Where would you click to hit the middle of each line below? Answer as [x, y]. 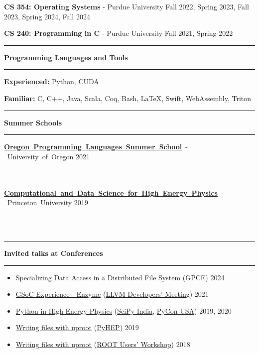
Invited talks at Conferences [54, 253]
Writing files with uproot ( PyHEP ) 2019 [77, 327]
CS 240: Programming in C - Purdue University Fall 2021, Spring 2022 [119, 33]
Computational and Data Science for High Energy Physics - [114, 192]
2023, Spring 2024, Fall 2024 [47, 16]
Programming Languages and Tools [66, 57]
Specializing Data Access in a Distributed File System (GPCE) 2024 [120, 277]
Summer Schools [33, 122]
